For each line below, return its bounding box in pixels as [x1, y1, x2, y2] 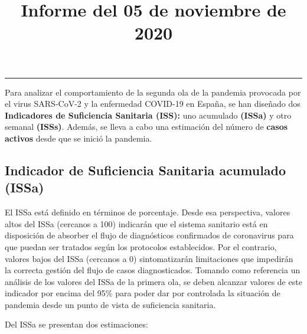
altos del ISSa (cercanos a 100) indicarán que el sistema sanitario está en [5, 217, 268, 230]
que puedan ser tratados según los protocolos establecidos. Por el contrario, [5, 240, 277, 253]
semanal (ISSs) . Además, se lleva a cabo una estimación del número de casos [5, 120, 288, 133]
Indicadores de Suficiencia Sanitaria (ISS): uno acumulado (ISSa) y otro [5, 109, 292, 121]
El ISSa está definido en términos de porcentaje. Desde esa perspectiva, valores [5, 206, 290, 218]
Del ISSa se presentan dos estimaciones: [5, 318, 148, 330]
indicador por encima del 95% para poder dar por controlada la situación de [5, 287, 280, 299]
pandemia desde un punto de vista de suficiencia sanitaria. [5, 298, 216, 310]
